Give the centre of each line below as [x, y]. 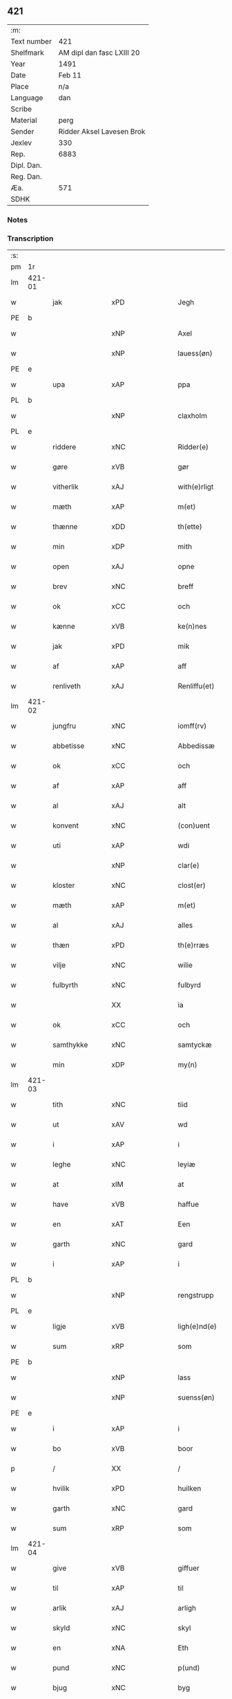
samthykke [70, 1045]
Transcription [30, 238]
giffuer [189, 1568]
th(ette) [190, 527]
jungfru [65, 726]
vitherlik [66, 487]
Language [27, 98]
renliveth [67, 686]
